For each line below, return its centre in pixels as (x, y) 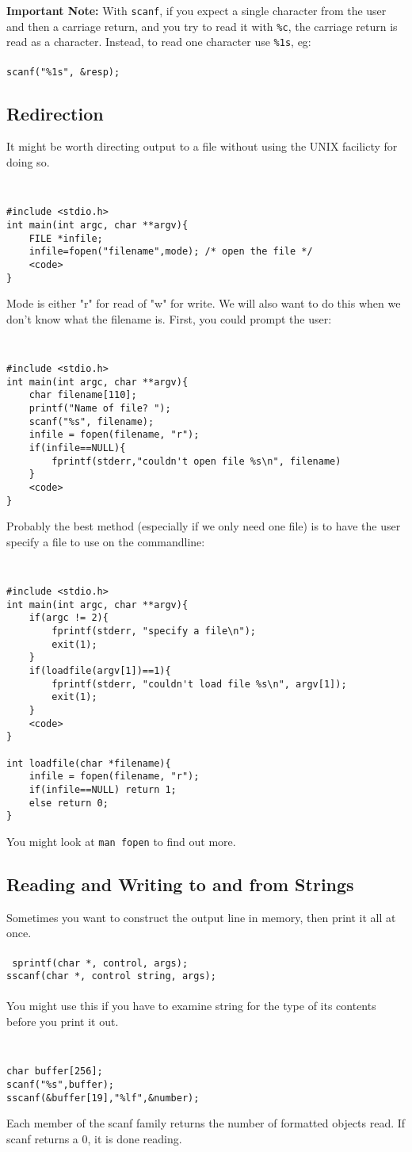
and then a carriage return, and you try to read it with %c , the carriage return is (202, 26)
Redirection (55, 113)
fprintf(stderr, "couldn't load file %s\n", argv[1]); (199, 684)
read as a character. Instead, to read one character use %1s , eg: (159, 42)
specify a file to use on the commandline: (106, 541)
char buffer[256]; (55, 1072)
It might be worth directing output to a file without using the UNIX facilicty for (202, 146)
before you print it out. (63, 1022)
